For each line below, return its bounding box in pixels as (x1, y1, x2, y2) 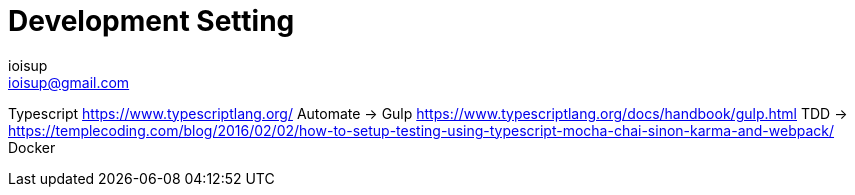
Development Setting (8, 4, 295, 38)
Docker (8, 138, 56, 156)
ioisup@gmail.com (8, 73, 130, 91)
